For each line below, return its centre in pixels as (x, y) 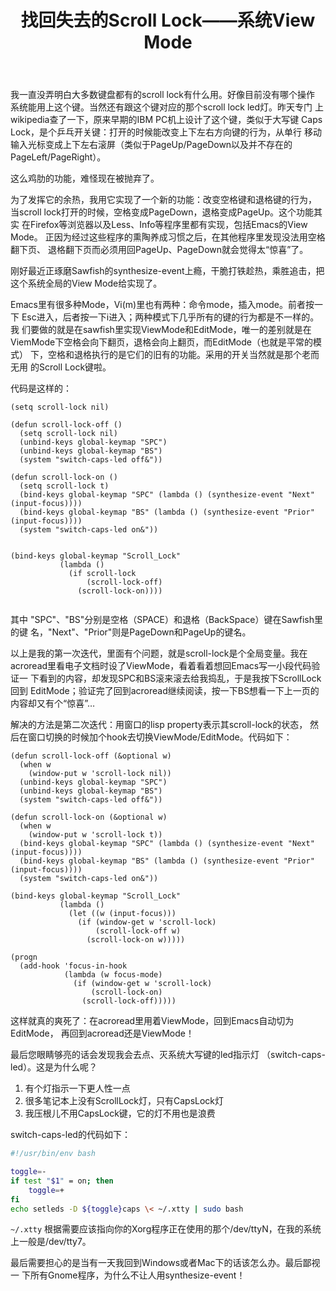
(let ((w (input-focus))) (122, 914)
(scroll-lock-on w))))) (136, 940)
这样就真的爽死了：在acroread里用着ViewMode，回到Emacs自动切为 (152, 1021)
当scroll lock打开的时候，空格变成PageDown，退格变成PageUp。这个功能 (162, 212)
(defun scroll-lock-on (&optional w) (89, 817)
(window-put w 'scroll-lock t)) (95, 835)
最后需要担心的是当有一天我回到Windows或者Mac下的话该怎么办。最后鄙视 (165, 1263)
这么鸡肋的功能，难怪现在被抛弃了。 (85, 178)
